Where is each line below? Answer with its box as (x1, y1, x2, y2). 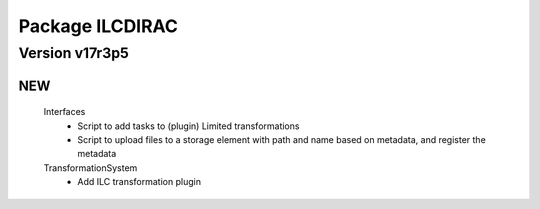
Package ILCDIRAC (18, 15, 179, 37)
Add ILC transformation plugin (77, 176, 202, 188)
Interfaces (43, 106, 86, 118)
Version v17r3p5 (18, 44, 129, 62)
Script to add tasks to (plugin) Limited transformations (77, 120, 300, 132)
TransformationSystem (43, 161, 138, 174)
